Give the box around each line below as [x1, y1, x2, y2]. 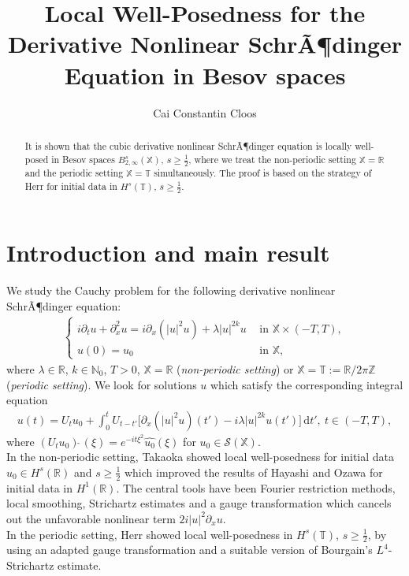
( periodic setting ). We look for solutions [6, 376, 197, 392]
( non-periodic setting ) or [177, 360, 294, 377]
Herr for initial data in [24, 180, 117, 193]
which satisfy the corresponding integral [210, 376, 403, 392]
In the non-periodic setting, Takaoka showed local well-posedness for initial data [6, 448, 395, 465]
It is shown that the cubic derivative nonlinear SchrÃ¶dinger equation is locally [24, 139, 352, 152]
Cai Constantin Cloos [153, 104, 257, 121]
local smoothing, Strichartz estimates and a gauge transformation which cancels [6, 495, 392, 511]
